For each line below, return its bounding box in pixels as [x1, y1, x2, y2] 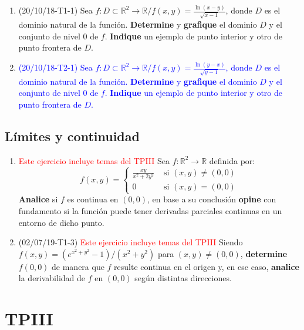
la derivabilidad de [18, 272, 86, 284]
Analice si [18, 193, 58, 205]
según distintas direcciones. [134, 272, 232, 284]
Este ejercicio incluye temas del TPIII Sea [18, 154, 170, 166]
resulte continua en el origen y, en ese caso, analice [114, 260, 299, 272]
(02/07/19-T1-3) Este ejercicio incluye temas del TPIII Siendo [18, 236, 243, 248]
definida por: [209, 154, 255, 166]
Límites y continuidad [5, 126, 140, 145]
